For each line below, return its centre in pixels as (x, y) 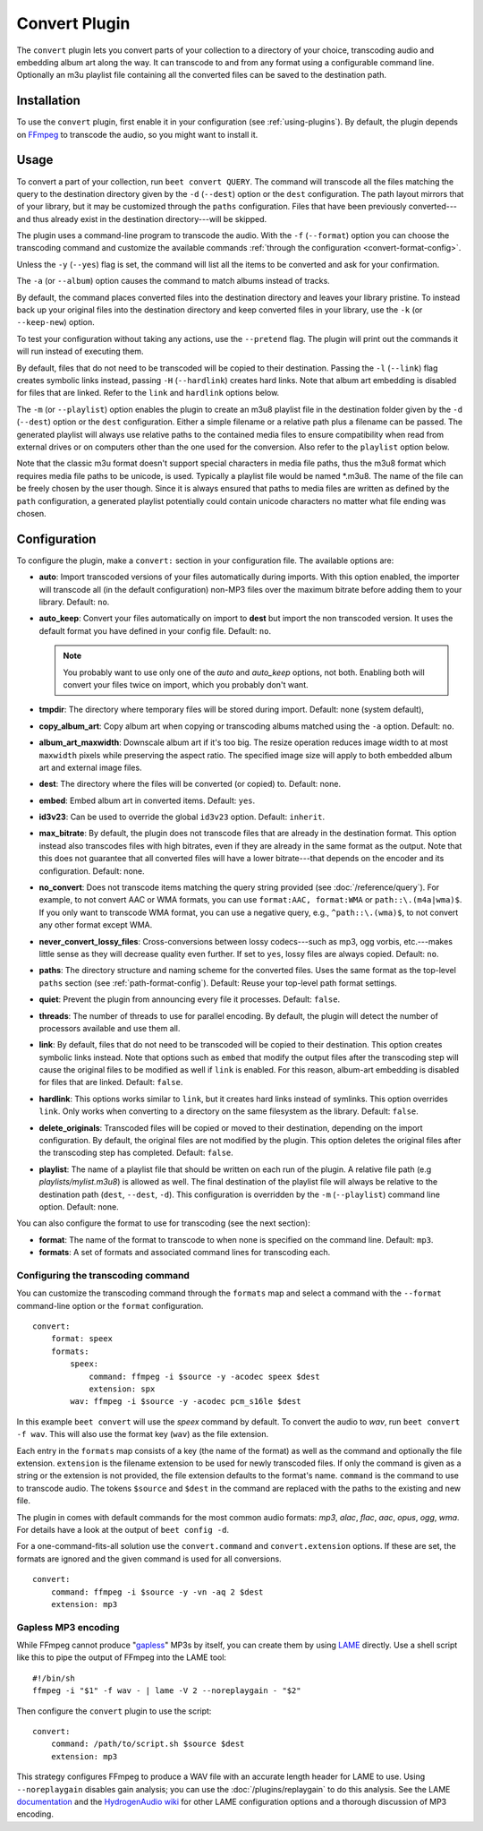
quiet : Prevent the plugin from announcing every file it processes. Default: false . (190, 999)
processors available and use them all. (110, 1028)
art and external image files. (90, 767)
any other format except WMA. (96, 925)
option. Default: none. (79, 1207)
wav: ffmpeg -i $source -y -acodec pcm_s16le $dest (186, 1402)
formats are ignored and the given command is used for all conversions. (149, 1559)
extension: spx (122, 1389)
